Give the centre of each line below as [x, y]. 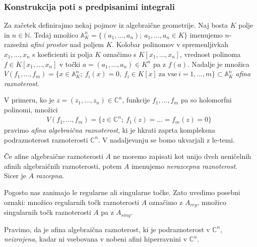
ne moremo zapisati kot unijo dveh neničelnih [182, 156]
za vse [168, 74]
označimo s [120, 54]
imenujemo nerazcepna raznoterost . [184, 166]
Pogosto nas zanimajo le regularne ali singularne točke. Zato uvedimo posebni [122, 192]
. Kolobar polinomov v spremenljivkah [170, 44]
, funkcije [136, 100]
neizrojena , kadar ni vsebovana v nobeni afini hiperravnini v [96, 239]
